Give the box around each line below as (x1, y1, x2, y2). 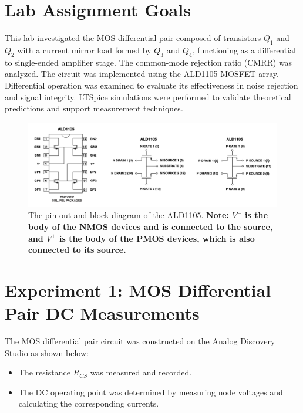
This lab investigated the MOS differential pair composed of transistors (5, 32, 261, 44)
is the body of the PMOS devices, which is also (59, 232, 255, 244)
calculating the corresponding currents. (18, 397, 159, 409)
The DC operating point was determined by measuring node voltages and (18, 385, 283, 398)
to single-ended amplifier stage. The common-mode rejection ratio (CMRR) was (5, 56, 292, 68)
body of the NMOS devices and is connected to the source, (28, 220, 273, 232)
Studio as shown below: (5, 346, 89, 358)
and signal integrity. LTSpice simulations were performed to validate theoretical (5, 90, 291, 103)
